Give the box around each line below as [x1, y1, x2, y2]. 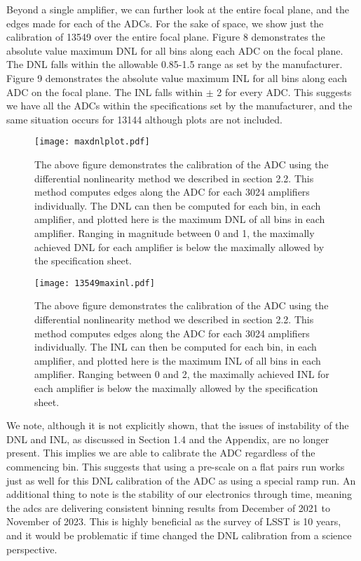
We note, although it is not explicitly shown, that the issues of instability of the [6, 418, 349, 433]
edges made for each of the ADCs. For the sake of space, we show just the [6, 15, 324, 30]
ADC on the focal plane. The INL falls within [6, 84, 203, 99]
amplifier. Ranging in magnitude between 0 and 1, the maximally [34, 225, 315, 240]
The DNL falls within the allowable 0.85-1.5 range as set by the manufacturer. [6, 57, 343, 72]
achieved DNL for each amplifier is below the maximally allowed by [34, 239, 325, 254]
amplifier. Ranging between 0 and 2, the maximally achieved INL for [34, 367, 329, 381]
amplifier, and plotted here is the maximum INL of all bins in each [34, 353, 321, 367]
